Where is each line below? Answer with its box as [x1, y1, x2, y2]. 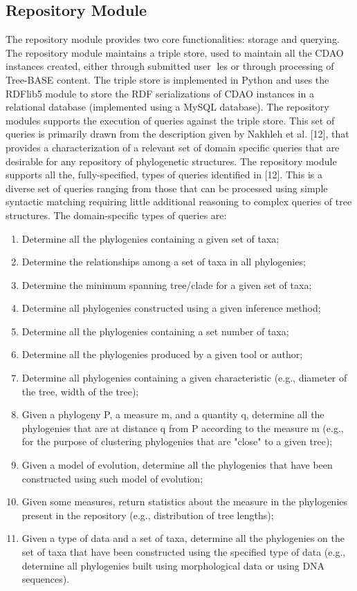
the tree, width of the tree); [21, 384, 139, 398]
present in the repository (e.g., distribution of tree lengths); [21, 507, 274, 522]
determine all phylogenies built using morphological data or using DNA [21, 558, 325, 572]
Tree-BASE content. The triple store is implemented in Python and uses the [6, 72, 329, 86]
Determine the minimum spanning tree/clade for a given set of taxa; [21, 277, 312, 292]
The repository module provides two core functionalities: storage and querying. [6, 32, 340, 46]
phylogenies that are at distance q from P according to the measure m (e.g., [21, 420, 344, 435]
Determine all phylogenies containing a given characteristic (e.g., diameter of [21, 370, 347, 385]
